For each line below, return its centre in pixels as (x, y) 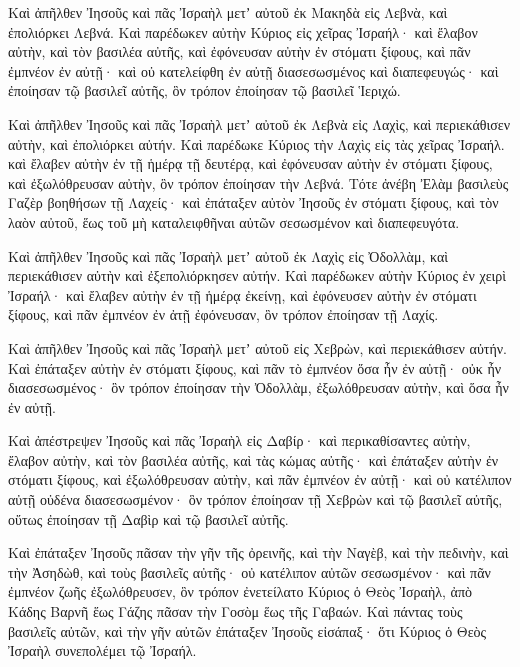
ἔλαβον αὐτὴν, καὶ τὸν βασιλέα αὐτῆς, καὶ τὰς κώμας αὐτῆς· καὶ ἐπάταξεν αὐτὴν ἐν (253, 459)
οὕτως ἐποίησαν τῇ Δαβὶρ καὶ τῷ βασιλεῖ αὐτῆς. (148, 518)
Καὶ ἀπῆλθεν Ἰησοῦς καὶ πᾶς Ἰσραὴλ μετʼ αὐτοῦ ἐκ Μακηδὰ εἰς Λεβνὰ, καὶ (228, 12)
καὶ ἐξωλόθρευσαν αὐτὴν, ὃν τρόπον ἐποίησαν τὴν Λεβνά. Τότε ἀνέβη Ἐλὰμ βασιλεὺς (258, 182)
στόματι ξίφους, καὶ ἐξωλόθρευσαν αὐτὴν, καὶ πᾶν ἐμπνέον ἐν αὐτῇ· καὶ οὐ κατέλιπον (260, 479)
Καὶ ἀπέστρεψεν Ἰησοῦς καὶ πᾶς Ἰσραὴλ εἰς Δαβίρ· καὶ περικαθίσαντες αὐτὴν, (239, 440)
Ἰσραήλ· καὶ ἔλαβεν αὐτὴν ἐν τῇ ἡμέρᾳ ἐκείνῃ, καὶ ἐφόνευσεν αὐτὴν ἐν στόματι (242, 294)
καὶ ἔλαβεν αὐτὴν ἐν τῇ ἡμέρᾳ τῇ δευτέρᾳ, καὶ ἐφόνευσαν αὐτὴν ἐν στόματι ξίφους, (250, 163)
